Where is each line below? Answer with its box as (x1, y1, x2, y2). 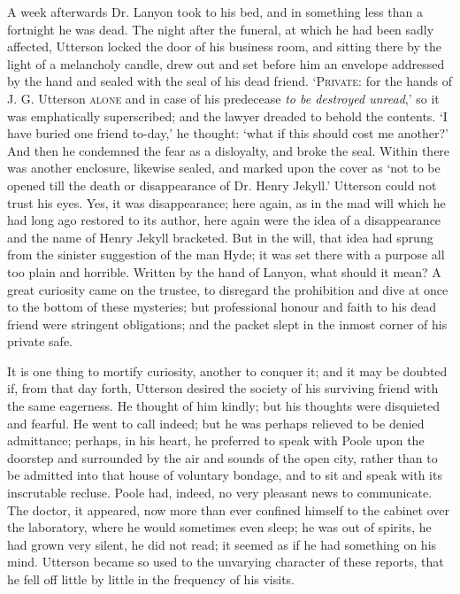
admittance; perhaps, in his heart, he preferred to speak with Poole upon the (7, 431, 425, 450)
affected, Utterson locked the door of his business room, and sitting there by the (7, 37, 441, 56)
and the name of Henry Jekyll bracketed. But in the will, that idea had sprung (7, 228, 433, 246)
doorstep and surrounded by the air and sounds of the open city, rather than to (7, 448, 438, 467)
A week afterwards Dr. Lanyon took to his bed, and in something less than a (7, 3, 423, 20)
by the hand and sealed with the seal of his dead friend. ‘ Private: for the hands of (7, 72, 453, 90)
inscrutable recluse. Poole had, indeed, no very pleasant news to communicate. (7, 483, 433, 502)
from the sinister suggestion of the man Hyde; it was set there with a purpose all (7, 245, 445, 264)
